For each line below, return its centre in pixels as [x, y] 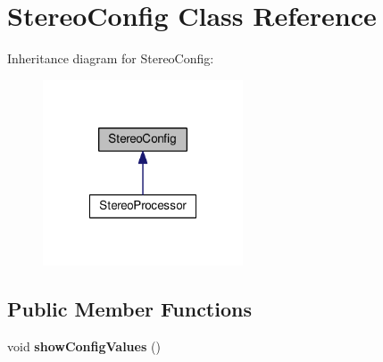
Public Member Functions [129, 308]
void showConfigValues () [84, 346]
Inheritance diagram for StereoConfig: [111, 58]
